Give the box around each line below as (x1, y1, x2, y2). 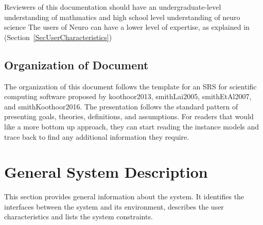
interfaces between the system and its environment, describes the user (4, 201, 224, 212)
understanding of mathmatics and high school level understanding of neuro (4, 11, 240, 22)
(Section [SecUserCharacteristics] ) (4, 31, 112, 42)
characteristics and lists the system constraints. (4, 211, 153, 222)
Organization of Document (4, 57, 149, 72)
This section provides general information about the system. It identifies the (4, 191, 244, 202)
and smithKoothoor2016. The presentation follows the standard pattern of (4, 101, 238, 111)
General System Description (4, 161, 208, 182)
